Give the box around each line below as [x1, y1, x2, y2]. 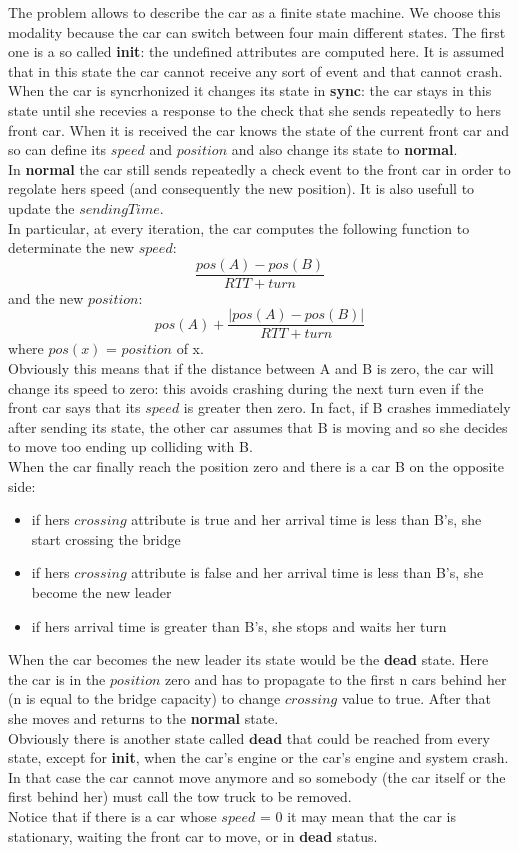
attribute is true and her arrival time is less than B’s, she [131, 509, 482, 530]
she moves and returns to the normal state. [8, 707, 279, 728]
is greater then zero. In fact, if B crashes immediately [183, 397, 511, 418]
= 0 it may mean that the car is [259, 805, 457, 826]
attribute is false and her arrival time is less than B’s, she [131, 562, 484, 583]
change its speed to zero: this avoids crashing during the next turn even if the [8, 377, 484, 398]
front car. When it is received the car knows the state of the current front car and [8, 119, 510, 140]
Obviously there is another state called [8, 727, 245, 748]
